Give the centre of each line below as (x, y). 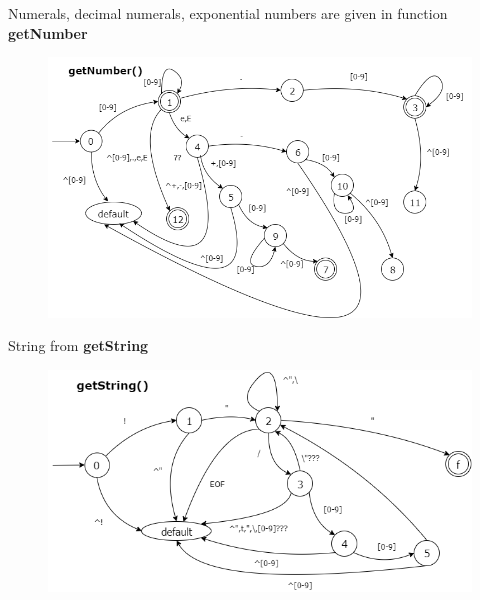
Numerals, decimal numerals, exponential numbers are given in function (228, 13)
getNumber (48, 32)
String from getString (78, 345)
